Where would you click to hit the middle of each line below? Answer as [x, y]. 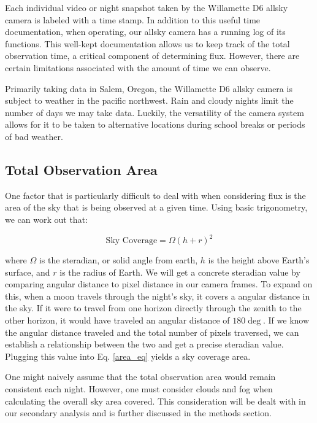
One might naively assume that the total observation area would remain [140, 377]
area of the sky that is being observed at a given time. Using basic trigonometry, [156, 207]
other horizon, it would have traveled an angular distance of [117, 320]
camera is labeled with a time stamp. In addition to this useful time [133, 19]
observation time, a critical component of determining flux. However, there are [152, 56]
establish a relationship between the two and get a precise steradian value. [144, 344]
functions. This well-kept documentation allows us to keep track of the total [147, 43]
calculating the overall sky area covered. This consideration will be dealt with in [155, 401]
